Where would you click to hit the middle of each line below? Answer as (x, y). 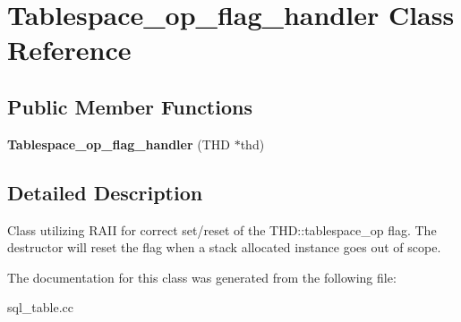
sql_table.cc (40, 307)
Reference (69, 50)
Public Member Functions (130, 106)
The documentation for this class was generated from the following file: (202, 277)
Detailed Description (105, 192)
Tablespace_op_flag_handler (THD (119, 144)
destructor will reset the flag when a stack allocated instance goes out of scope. (224, 247)
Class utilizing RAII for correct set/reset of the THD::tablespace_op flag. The (222, 229)
